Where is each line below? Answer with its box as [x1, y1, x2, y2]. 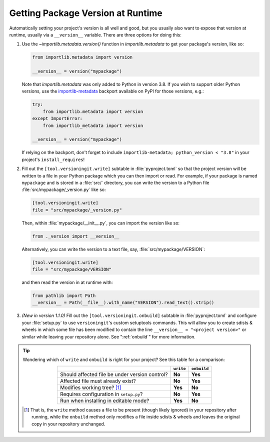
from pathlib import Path [32, 293, 96, 298]
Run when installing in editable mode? [60, 397, 149, 404]
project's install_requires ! [21, 156, 85, 162]
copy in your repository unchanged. [31, 420, 105, 427]
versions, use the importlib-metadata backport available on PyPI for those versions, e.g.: [21, 88, 204, 94]
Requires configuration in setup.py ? [60, 390, 143, 397]
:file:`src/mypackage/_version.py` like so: [21, 186, 106, 192]
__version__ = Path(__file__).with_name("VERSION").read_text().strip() [32, 300, 214, 305]
